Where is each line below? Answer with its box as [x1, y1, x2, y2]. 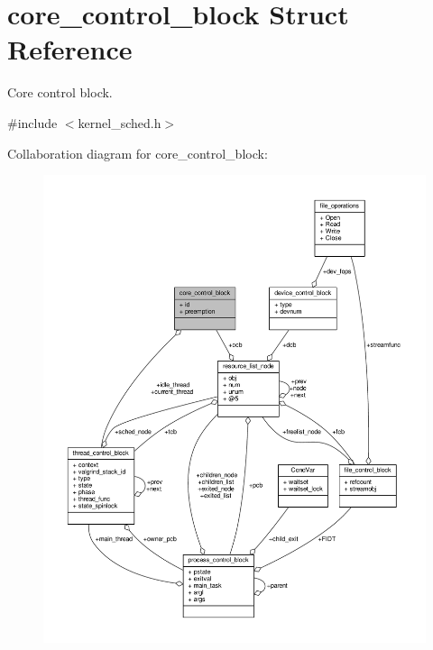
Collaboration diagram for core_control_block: [7, 143, 268, 162]
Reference [7, 31, 133, 68]
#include [7, 113, 58, 132]
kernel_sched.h [78, 113, 161, 132]
